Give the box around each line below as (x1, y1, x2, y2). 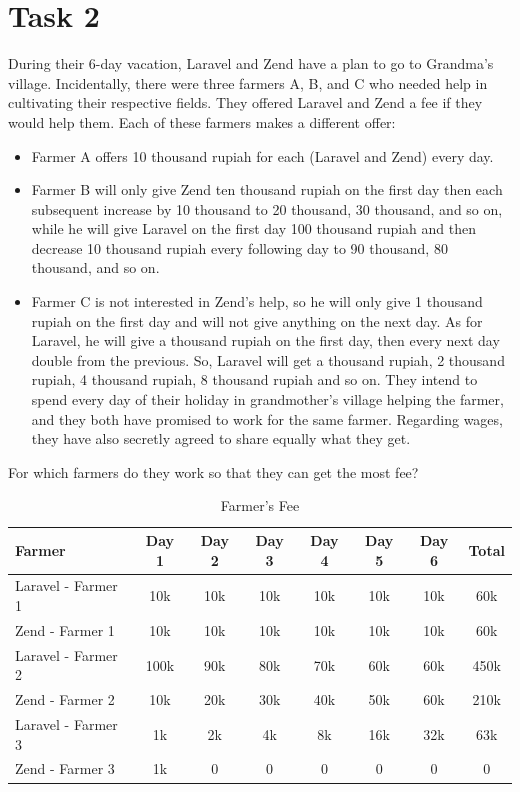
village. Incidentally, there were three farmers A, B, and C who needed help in (8, 72, 488, 93)
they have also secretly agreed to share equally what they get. (31, 428, 411, 449)
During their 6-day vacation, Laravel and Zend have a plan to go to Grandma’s (8, 53, 494, 74)
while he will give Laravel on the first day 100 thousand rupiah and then (31, 218, 477, 239)
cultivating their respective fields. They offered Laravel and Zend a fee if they (8, 92, 483, 113)
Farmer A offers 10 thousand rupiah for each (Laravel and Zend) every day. (31, 145, 494, 166)
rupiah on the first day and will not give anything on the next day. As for (31, 310, 483, 331)
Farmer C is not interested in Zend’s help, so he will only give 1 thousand (31, 291, 483, 312)
